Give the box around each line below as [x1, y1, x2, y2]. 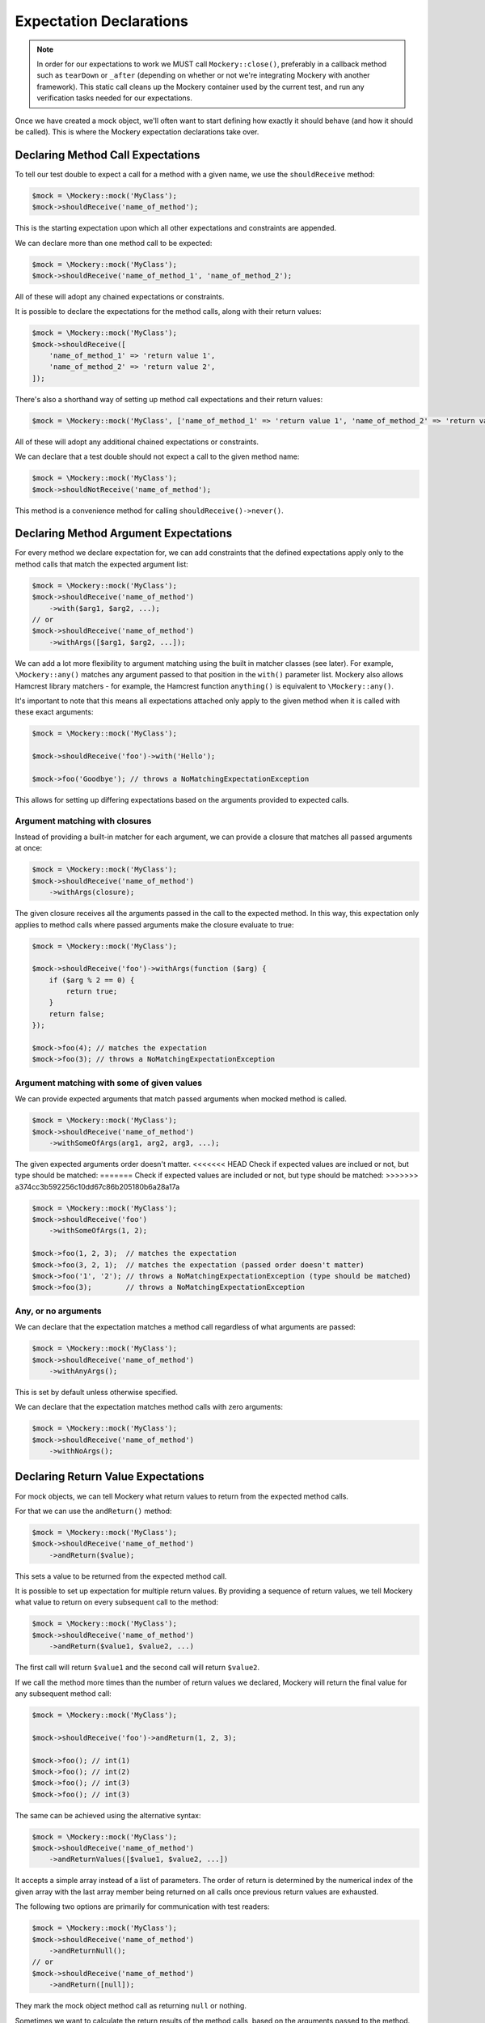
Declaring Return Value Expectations [15, 1470, 205, 1484]
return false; [48, 1009, 105, 1019]
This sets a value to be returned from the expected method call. [15, 1571, 227, 1581]
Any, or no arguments [15, 1305, 103, 1317]
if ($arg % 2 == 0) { [48, 975, 135, 985]
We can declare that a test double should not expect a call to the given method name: [15, 452, 300, 461]
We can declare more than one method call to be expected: [15, 238, 213, 248]
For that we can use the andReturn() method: [15, 1506, 172, 1516]
